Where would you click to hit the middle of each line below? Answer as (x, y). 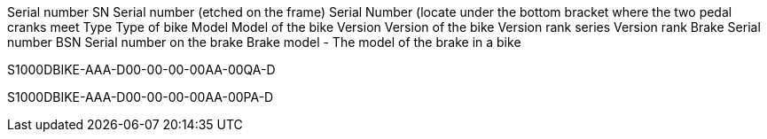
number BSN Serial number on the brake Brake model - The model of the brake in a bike (264, 42)
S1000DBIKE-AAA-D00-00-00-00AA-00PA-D (141, 97)
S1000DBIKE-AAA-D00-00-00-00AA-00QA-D (141, 69)
